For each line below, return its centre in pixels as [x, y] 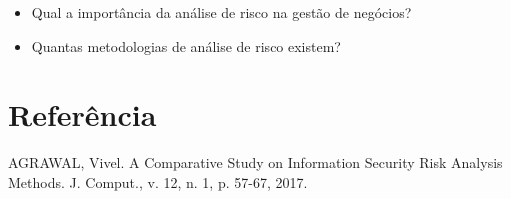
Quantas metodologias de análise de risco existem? [186, 45]
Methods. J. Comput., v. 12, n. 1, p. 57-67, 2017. [158, 181]
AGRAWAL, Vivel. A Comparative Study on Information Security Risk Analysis [255, 162]
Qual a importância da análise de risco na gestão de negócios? [221, 12]
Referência [82, 114]
